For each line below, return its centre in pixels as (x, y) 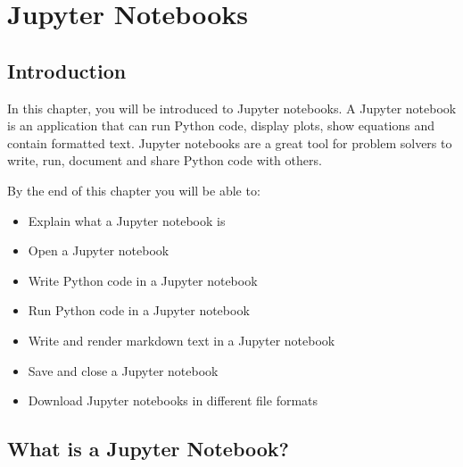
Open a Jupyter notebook (99, 250)
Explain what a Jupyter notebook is (127, 220)
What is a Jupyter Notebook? (148, 449)
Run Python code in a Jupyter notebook (139, 310)
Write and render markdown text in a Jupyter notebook (182, 340)
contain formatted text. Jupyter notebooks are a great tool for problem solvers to (230, 142)
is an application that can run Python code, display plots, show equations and (221, 125)
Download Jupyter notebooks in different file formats (173, 400)
